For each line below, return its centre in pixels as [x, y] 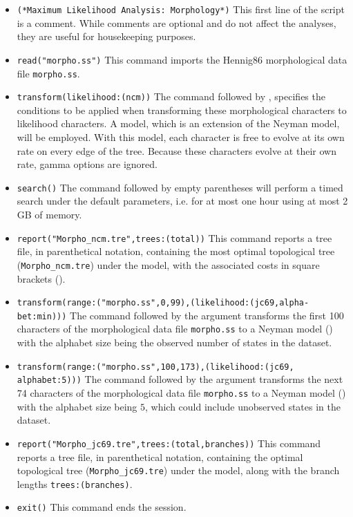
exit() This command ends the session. [102, 507]
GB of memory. [49, 215]
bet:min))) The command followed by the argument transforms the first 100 [180, 315]
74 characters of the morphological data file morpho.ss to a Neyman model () [181, 393]
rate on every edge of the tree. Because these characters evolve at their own [176, 150]
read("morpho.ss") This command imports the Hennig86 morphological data [182, 59]
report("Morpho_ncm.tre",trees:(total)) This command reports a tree [174, 237]
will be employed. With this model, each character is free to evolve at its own [181, 137]
